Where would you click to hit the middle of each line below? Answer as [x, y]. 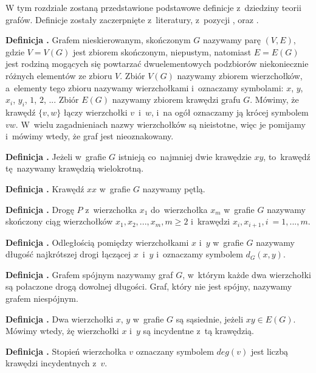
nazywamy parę [232, 40]
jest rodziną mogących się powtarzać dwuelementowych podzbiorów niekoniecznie [157, 64]
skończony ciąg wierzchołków [59, 221]
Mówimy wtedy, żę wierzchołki [62, 331]
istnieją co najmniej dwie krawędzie [185, 156]
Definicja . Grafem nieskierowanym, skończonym [98, 40]
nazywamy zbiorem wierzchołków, [240, 75]
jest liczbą [270, 351]
